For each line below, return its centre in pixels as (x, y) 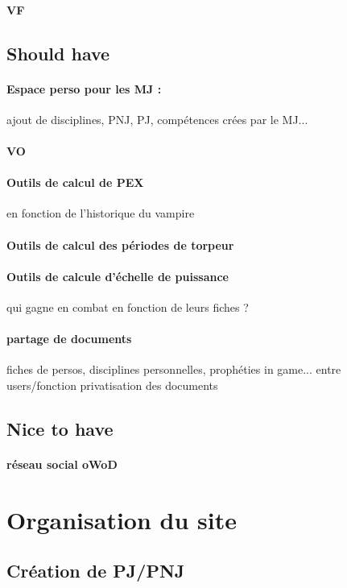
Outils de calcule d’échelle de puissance (118, 276)
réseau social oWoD (62, 464)
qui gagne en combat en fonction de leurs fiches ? (128, 306)
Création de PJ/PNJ (96, 571)
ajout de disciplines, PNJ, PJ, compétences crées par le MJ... (157, 119)
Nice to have (60, 428)
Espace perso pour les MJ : (84, 88)
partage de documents (69, 339)
